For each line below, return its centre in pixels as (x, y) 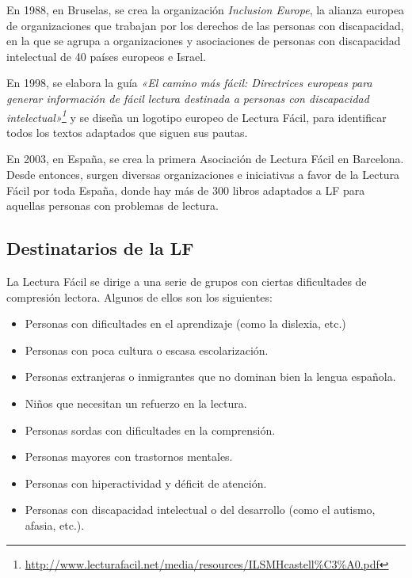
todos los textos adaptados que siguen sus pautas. (127, 132)
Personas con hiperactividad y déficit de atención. (146, 483)
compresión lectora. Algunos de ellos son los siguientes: (139, 297)
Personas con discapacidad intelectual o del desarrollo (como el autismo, (200, 510)
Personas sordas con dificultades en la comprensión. (150, 430)
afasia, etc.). (55, 525)
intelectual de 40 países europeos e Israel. (106, 56)
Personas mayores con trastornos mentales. (129, 456)
